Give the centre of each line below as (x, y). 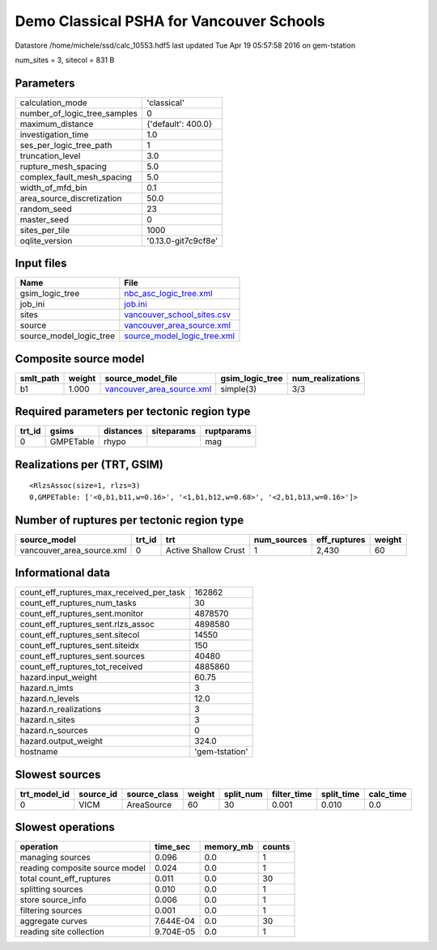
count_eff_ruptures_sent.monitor (82, 613)
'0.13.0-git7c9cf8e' (182, 240)
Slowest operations (65, 827)
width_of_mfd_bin (54, 188)
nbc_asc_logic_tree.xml (169, 294)
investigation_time (54, 134)
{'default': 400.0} (180, 124)
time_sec (172, 847)
